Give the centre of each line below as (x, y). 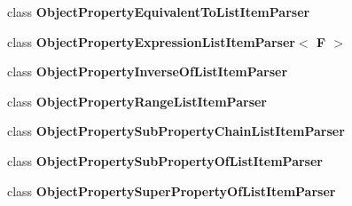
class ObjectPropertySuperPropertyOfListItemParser (172, 190)
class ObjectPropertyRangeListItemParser (137, 101)
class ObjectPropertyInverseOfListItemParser (148, 71)
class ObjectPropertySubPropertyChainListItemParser (176, 131)
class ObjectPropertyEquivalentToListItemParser (159, 12)
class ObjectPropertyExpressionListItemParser (151, 41)
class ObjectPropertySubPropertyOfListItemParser (165, 160)
